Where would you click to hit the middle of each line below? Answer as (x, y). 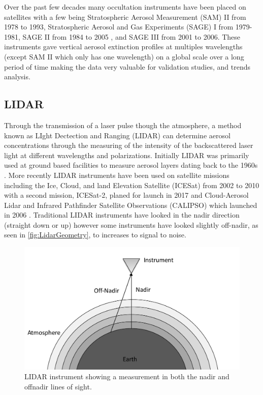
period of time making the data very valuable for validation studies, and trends (127, 66)
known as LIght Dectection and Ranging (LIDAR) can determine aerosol (117, 135)
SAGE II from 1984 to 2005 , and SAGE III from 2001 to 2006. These (131, 36)
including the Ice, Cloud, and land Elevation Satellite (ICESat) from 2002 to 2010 (132, 185)
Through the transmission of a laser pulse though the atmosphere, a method (123, 125)
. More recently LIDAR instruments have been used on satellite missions (117, 175)
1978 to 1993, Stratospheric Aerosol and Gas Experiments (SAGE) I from (119, 27)
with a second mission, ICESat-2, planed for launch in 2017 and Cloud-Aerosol (126, 195)
